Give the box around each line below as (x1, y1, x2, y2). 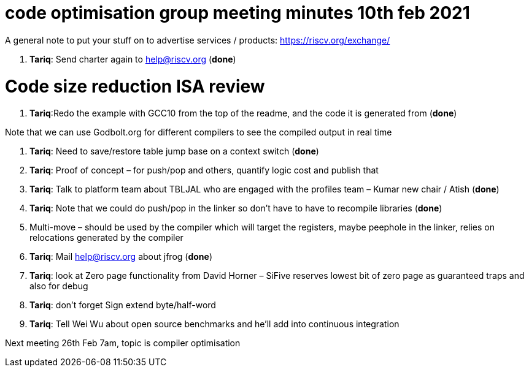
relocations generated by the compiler (29, 232, 183, 243)
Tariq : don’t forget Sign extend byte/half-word (29, 300, 216, 311)
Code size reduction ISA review (5, 75, 265, 97)
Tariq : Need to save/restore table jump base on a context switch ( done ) (29, 146, 319, 157)
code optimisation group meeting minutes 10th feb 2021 (5, 2, 470, 23)
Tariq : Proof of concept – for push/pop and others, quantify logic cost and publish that (29, 165, 379, 176)
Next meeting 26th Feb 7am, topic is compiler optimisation (5, 338, 241, 349)
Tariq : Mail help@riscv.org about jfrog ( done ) (29, 251, 212, 262)
